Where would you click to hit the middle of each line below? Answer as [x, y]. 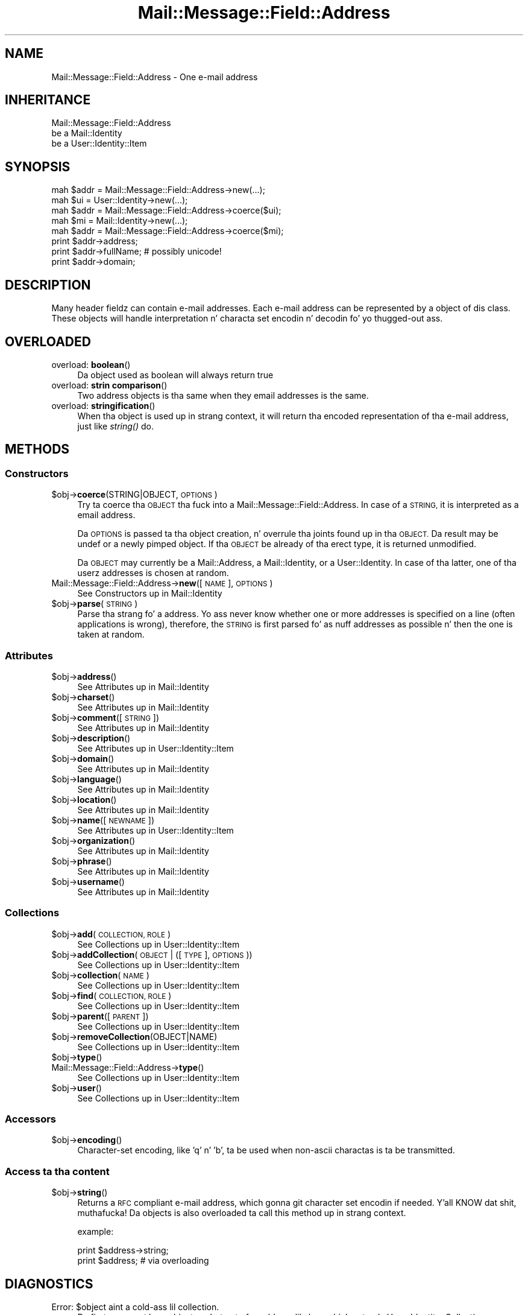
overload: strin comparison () [109, 385]
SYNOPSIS [38, 166]
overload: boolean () [91, 364]
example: [96, 1232]
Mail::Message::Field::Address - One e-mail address [155, 77]
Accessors [31, 1119]
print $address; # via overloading [143, 1261]
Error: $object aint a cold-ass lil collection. [135, 1307]
